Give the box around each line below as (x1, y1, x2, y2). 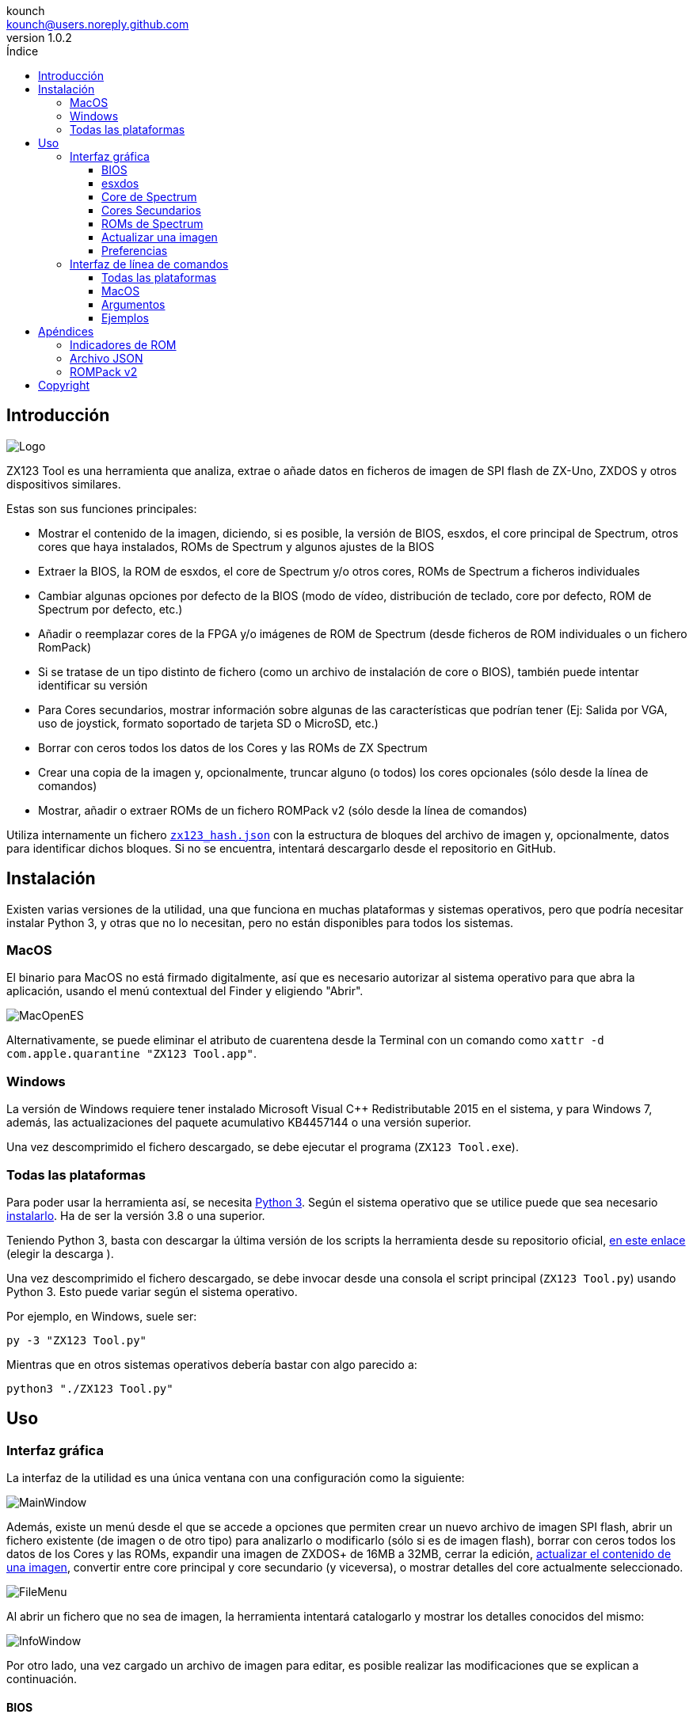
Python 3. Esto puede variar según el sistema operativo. (6, 1284, 298, 1298)
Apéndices (38, 325, 94, 338)
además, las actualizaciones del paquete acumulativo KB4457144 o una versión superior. (6, 1116, 471, 1130)
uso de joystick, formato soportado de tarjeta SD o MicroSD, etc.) (38, 716, 379, 730)
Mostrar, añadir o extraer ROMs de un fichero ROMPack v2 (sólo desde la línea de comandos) (38, 803, 527, 817)
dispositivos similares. (6, 477, 121, 491)
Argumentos (101, 298, 166, 311)
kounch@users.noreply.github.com (6, 17, 189, 31)
